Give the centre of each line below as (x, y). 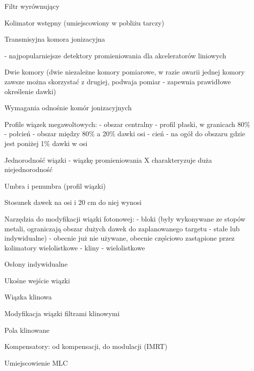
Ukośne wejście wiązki (37, 280)
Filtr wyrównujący (32, 6)
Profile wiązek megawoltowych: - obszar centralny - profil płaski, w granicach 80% (127, 124)
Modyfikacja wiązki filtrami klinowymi (62, 313)
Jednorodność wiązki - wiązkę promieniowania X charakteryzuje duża (108, 160)
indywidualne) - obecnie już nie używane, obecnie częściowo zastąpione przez (120, 238)
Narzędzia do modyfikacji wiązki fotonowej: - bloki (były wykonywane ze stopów (125, 218)
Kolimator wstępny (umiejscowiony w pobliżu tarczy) (84, 22)
